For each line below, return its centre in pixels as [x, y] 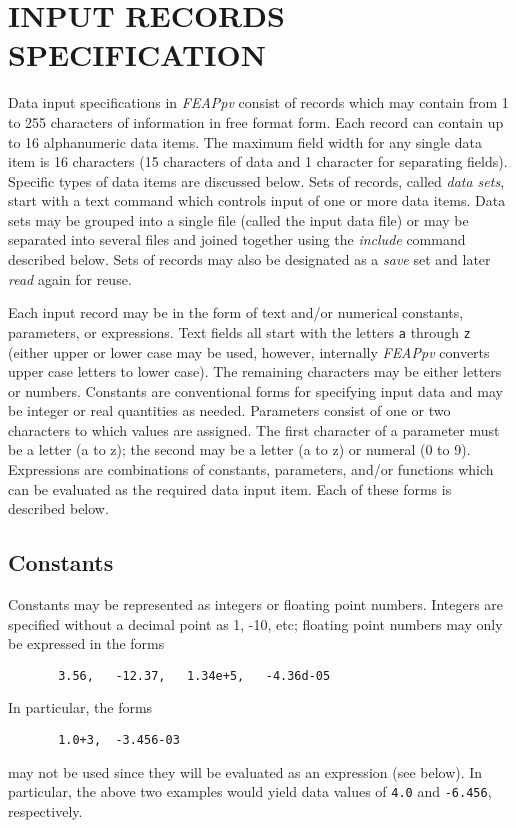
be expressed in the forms [86, 643]
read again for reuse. [70, 278]
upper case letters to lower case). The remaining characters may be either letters [255, 371]
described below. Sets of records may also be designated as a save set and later [249, 259]
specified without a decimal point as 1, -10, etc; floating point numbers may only [255, 623]
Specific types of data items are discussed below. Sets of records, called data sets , [256, 180]
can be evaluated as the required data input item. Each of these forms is [230, 488]
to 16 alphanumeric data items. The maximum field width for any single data [245, 141]
